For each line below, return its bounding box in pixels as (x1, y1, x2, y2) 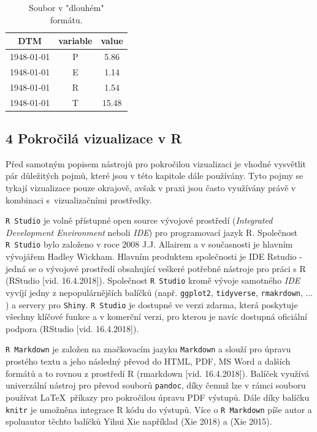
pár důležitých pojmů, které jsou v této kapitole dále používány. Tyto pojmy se (6, 169, 304, 182)
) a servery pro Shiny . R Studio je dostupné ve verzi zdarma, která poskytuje (6, 298, 298, 311)
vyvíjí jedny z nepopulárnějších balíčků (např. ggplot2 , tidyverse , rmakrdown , (6, 286, 303, 298)
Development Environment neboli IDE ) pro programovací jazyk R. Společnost (6, 225, 297, 238)
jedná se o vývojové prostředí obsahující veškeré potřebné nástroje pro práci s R (6, 262, 306, 275)
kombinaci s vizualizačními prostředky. (6, 193, 152, 206)
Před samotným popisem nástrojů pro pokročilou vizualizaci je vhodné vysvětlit (6, 157, 306, 170)
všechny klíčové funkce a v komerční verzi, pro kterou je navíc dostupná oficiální (6, 310, 307, 323)
